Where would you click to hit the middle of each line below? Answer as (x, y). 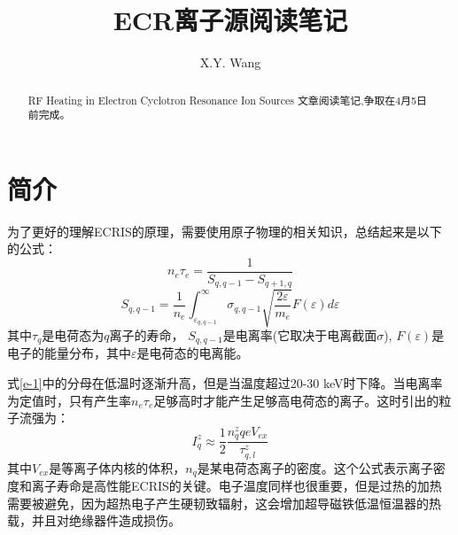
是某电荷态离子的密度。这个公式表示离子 (315, 467)
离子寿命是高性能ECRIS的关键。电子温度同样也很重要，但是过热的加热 (237, 486)
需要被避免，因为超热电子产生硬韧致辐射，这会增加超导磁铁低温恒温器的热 (224, 503)
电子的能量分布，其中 (69, 353)
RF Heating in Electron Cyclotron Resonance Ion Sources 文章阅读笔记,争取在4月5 (222, 100)
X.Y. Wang (230, 62)
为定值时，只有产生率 (69, 400)
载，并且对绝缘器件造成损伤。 (94, 520)
